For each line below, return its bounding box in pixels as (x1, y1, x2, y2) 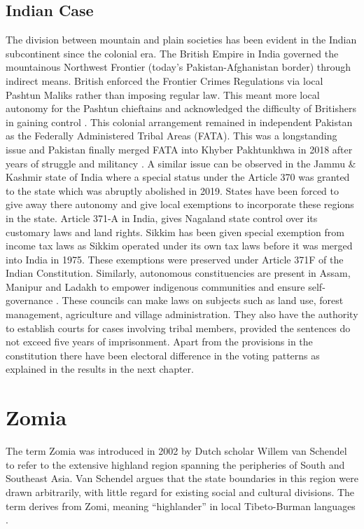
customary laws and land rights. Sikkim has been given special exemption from (6, 224, 344, 239)
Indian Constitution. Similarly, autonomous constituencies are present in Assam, (6, 266, 351, 280)
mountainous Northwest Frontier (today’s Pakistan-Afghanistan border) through (6, 60, 351, 74)
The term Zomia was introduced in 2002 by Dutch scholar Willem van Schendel (6, 444, 347, 458)
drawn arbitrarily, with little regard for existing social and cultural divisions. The (6, 484, 355, 499)
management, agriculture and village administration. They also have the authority (6, 307, 358, 322)
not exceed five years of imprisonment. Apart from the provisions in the (6, 334, 313, 349)
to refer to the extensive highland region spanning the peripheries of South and (6, 457, 345, 472)
